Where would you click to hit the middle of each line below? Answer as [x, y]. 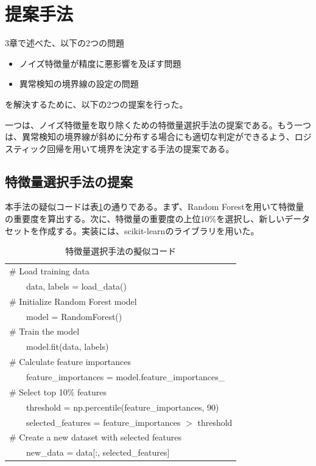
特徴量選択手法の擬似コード [121, 251]
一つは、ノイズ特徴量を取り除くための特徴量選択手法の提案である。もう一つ [158, 124]
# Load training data [49, 271]
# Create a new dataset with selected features [95, 437]
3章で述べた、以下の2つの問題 [65, 43]
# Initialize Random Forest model [73, 301]
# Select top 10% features [58, 391]
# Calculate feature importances [70, 362]
